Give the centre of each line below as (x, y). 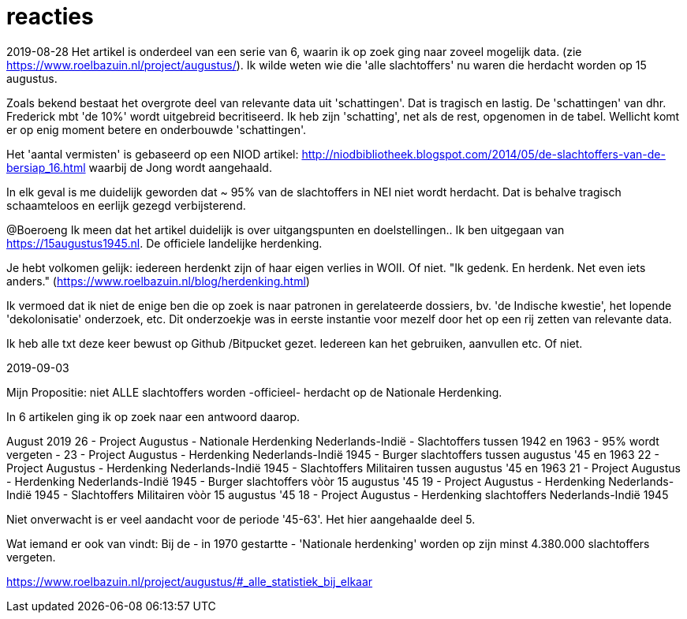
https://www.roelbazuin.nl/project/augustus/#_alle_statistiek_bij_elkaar (190, 581)
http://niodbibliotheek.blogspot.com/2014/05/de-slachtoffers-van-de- (484, 154)
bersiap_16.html (46, 167)
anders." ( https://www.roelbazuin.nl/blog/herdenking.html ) (158, 281)
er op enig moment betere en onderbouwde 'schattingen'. (157, 129)
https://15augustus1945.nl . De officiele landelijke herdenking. (164, 243)
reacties (50, 17)
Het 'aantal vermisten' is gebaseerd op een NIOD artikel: (153, 154)
